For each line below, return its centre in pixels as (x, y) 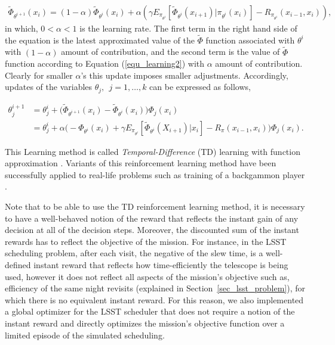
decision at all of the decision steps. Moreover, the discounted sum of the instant (152, 230)
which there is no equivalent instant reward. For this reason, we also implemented (154, 299)
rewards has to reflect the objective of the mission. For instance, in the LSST (146, 241)
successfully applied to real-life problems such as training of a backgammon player (155, 174)
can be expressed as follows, (200, 87)
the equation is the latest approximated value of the (100, 40)
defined (18, 264)
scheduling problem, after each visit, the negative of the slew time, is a (134, 253)
